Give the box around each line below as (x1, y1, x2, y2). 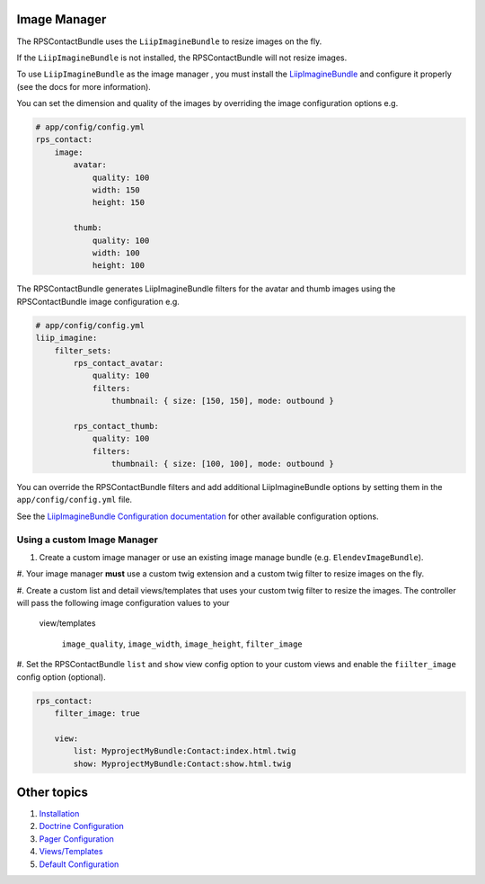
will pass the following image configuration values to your (16, 598, 230, 609)
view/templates (39, 618, 96, 629)
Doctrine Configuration (39, 821, 125, 832)
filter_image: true (54, 709, 141, 719)
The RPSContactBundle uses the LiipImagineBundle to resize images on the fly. (16, 36, 322, 47)
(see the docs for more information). (16, 81, 152, 92)
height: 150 (92, 198, 145, 208)
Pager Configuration (39, 833, 114, 844)
